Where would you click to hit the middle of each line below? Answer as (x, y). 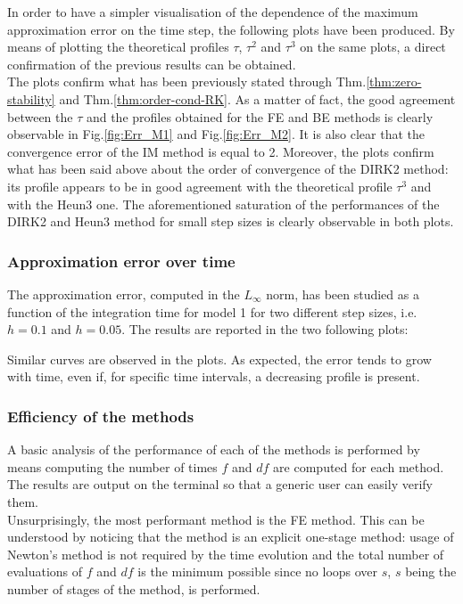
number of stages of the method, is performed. (134, 588)
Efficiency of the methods (101, 416)
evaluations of (45, 571)
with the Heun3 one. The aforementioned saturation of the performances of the (223, 204)
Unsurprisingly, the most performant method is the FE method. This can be (216, 519)
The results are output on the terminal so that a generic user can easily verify (220, 484)
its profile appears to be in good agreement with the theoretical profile (200, 186)
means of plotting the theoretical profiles (118, 47)
